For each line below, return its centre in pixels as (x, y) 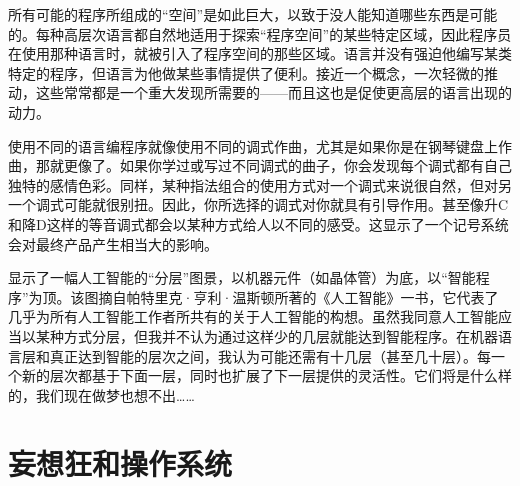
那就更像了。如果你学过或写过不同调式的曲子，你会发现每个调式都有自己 (273, 165)
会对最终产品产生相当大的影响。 (113, 243)
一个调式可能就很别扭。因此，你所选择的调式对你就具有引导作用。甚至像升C (258, 204)
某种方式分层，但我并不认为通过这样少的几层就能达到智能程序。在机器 (266, 335)
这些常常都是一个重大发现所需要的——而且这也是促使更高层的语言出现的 (273, 92)
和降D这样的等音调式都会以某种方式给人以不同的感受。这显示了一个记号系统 (258, 223)
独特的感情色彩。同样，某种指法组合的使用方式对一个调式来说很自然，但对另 (260, 184)
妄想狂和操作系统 (120, 463)
